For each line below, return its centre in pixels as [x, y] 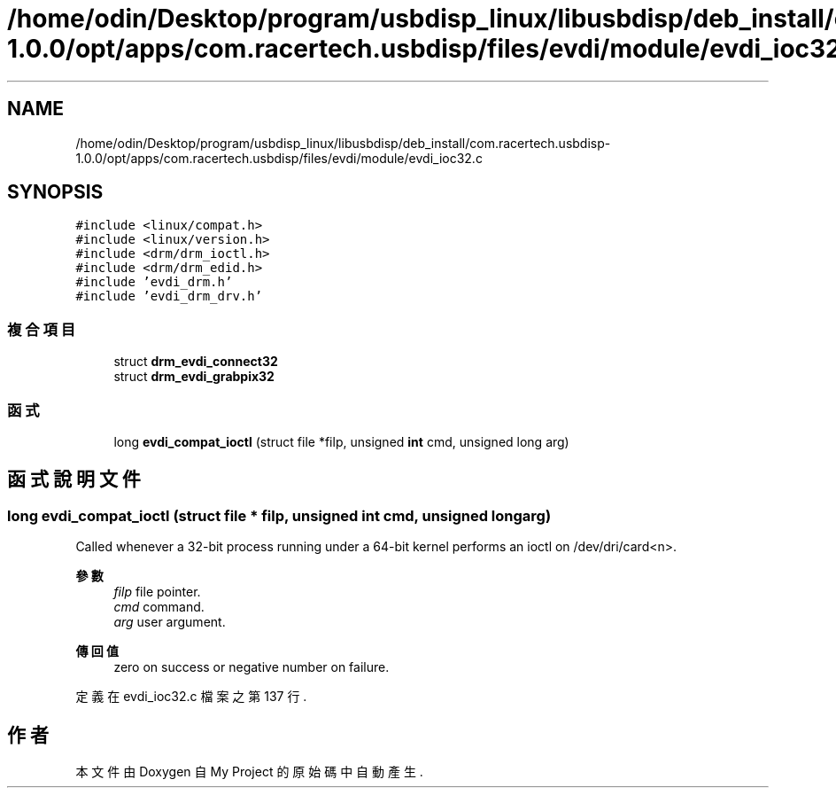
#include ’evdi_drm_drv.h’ [169, 296]
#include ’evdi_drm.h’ [154, 282]
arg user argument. [170, 622]
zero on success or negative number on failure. [252, 667]
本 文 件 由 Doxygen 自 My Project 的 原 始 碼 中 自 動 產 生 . [249, 772]
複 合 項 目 [42, 329]
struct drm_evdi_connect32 [196, 362]
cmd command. [159, 607]
